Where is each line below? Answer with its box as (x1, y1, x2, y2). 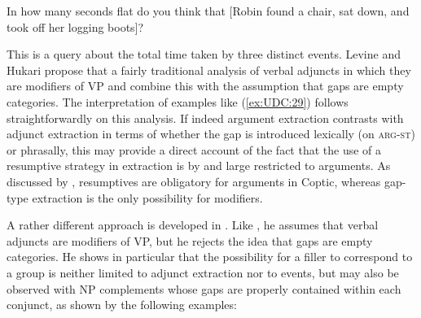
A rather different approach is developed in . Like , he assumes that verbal (7, 216, 379, 233)
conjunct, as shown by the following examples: (7, 296, 237, 313)
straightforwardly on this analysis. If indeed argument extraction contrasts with (7, 109, 404, 126)
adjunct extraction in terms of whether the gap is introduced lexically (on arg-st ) (7, 125, 415, 142)
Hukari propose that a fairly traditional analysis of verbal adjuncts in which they (7, 61, 411, 78)
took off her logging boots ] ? (7, 18, 144, 35)
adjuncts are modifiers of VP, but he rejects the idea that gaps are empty (7, 232, 373, 249)
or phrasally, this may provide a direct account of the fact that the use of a (7, 141, 382, 158)
